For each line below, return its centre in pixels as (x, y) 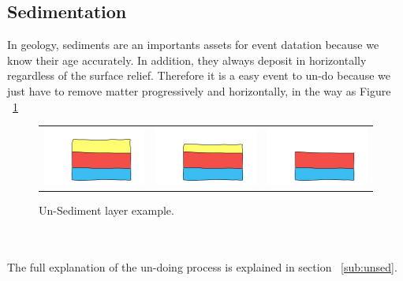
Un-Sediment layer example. (106, 210)
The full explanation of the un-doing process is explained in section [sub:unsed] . (202, 267)
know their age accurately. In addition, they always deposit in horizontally (187, 60)
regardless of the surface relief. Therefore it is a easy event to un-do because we (199, 75)
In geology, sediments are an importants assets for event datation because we (193, 45)
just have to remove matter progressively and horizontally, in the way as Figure (199, 90)
